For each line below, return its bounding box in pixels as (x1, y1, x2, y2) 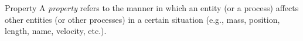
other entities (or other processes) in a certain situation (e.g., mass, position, (5, 13, 280, 25)
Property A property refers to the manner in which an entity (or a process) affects (5, 2, 299, 13)
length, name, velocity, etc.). (5, 25, 107, 37)
